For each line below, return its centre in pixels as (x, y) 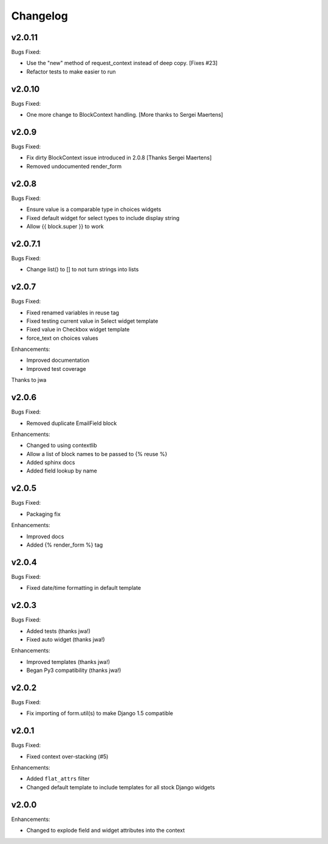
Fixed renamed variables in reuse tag (73, 313)
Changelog (39, 16)
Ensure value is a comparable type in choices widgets (94, 209)
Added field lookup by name (62, 471)
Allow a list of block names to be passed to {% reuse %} (97, 454)
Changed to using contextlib (62, 445)
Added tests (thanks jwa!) (59, 631)
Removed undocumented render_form (74, 166)
